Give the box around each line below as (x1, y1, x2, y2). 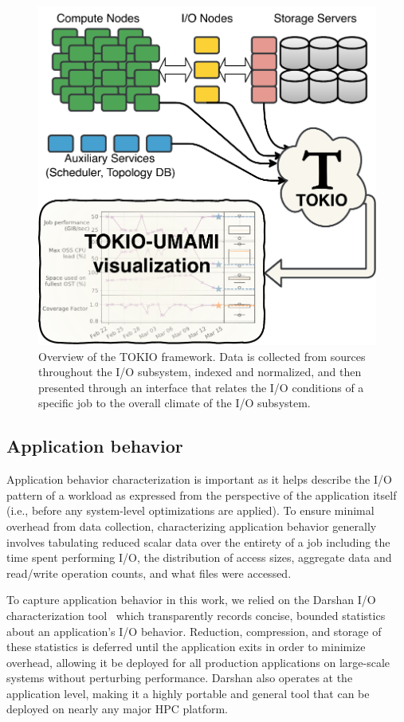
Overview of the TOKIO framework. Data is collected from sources (38, 347, 366, 364)
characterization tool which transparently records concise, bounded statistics (6, 606, 386, 623)
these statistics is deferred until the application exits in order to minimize (6, 638, 366, 655)
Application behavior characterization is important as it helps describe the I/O (6, 471, 392, 488)
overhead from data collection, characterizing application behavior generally (6, 517, 377, 534)
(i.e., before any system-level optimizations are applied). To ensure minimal (6, 502, 375, 519)
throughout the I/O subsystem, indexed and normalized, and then (38, 363, 362, 380)
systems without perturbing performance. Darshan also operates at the (6, 669, 353, 686)
